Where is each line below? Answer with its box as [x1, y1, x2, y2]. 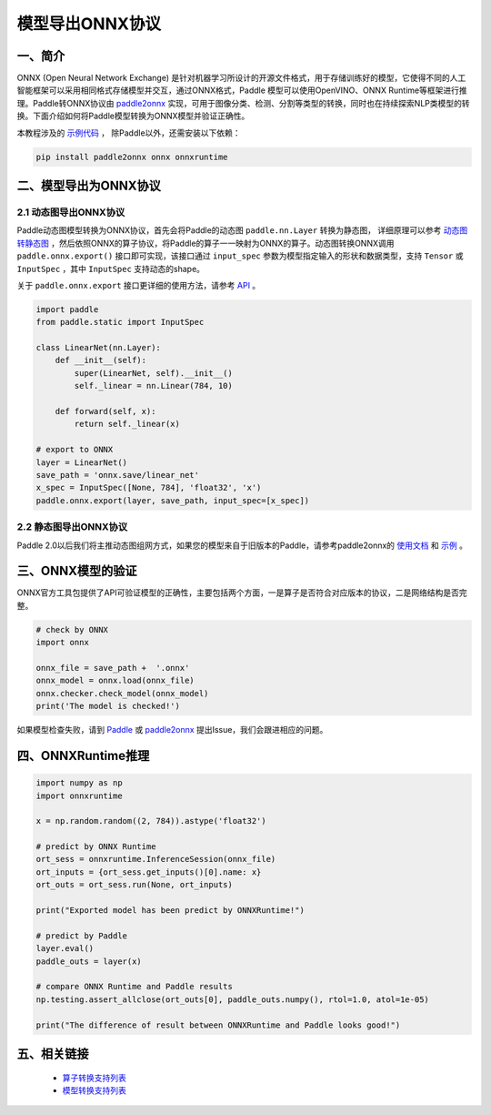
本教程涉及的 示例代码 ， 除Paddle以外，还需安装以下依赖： [16, 127, 241, 138]
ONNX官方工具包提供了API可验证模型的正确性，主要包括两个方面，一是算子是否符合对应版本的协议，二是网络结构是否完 [16, 587, 467, 598]
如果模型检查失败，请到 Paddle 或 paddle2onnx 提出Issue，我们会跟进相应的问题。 [16, 725, 328, 735]
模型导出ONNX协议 [16, 14, 161, 34]
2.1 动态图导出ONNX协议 [16, 206, 125, 218]
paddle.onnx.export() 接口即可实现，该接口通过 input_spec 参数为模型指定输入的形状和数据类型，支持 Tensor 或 [16, 250, 464, 261]
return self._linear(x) [74, 419, 181, 430]
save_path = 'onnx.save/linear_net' [35, 470, 200, 480]
